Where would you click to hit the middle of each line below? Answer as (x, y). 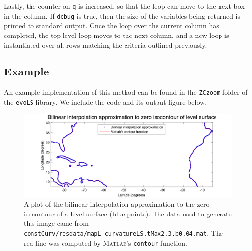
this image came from (56, 223)
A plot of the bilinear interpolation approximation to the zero (117, 204)
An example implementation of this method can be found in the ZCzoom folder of (126, 92)
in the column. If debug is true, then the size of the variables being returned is (122, 16)
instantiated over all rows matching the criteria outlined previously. (106, 45)
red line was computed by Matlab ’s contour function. (106, 242)
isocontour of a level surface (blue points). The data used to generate (128, 213)
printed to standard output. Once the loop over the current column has (111, 25)
